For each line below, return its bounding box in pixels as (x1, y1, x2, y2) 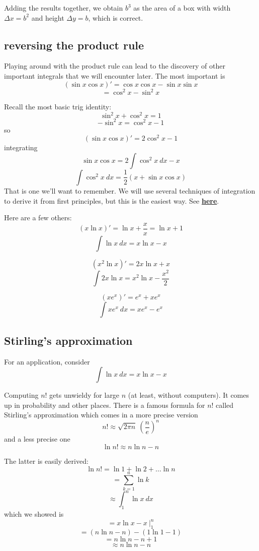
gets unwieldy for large (49, 390, 120, 400)
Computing (4, 390, 39, 400)
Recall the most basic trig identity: (4, 101, 112, 112)
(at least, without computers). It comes (128, 390, 249, 400)
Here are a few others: (4, 212, 72, 223)
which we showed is (4, 509, 64, 519)
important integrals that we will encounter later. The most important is (4, 70, 225, 81)
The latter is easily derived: (4, 456, 89, 466)
